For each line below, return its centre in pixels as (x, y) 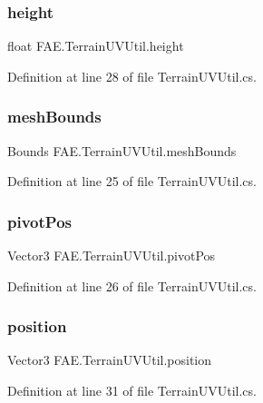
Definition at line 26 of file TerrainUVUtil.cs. (132, 285)
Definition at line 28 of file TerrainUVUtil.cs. (132, 76)
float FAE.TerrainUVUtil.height (96, 46)
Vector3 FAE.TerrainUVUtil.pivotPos (112, 256)
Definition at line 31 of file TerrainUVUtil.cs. (132, 391)
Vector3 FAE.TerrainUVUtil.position (110, 360)
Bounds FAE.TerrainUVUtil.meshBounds (122, 150)
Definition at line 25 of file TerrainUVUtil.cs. (132, 181)
